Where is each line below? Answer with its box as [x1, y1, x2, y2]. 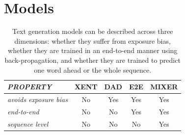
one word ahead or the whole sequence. [34, 64, 152, 75]
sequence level [7, 118, 49, 129]
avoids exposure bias [7, 94, 68, 104]
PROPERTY [7, 81, 52, 92]
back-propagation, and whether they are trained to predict [4, 54, 181, 65]
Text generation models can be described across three [12, 26, 173, 36]
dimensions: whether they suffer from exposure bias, [14, 35, 171, 46]
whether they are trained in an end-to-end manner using [8, 45, 178, 55]
